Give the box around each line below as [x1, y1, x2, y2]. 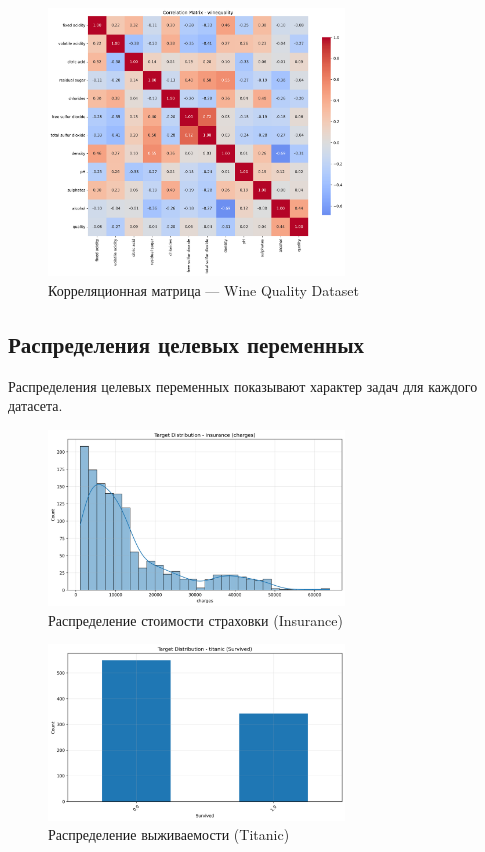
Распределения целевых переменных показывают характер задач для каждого [8, 375, 478, 396]
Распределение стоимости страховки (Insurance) [48, 609, 343, 630]
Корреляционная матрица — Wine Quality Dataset [48, 279, 359, 300]
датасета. [8, 395, 63, 416]
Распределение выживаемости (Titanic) [48, 824, 290, 845]
